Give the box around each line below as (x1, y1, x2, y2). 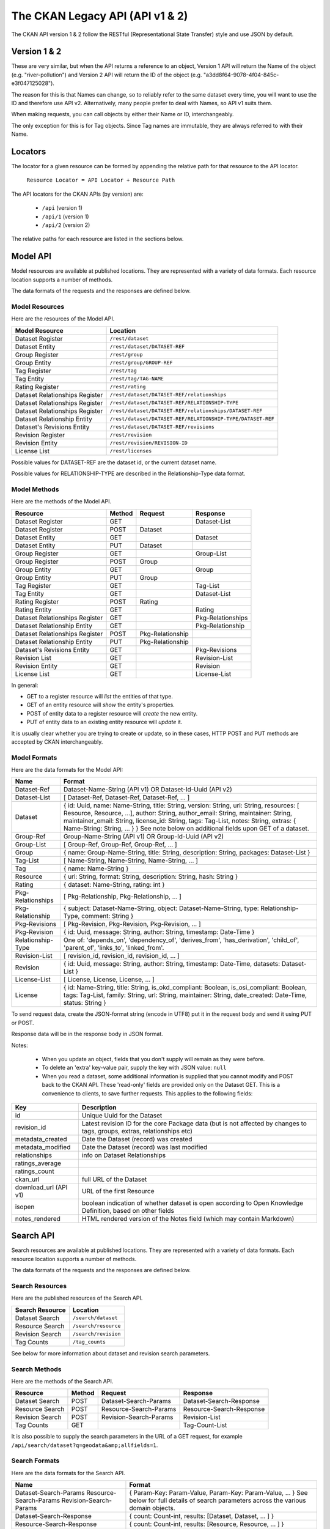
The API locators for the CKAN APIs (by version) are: (11, 190, 144, 198)
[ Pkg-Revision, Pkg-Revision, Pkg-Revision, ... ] (63, 920, 201, 928)
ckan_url (15, 1175, 40, 1183)
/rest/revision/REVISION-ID (109, 440, 188, 446)
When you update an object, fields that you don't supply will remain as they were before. (42, 1056, 265, 1063)
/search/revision (72, 1331, 121, 1338)
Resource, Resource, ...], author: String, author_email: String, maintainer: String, (63, 809, 293, 818)
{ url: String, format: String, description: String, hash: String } (63, 872, 238, 881)
